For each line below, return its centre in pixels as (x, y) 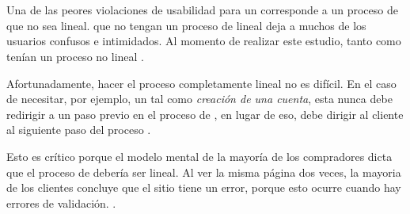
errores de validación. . (61, 203)
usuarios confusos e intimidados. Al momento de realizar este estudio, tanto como (204, 41)
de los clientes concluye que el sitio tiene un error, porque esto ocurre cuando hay (204, 187)
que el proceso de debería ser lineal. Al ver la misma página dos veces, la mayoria (204, 172)
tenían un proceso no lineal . (75, 56)
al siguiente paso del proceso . (79, 130)
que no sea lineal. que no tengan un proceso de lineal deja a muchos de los (186, 25)
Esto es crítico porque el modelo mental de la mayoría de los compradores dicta (199, 156)
